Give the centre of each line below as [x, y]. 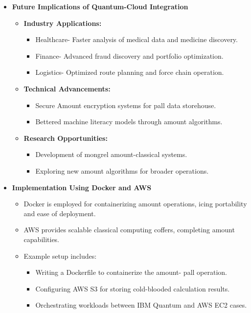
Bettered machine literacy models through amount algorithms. [129, 122]
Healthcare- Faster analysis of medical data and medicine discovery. [137, 39]
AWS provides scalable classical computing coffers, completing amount [129, 230]
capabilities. [42, 239]
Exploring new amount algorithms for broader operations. [122, 170]
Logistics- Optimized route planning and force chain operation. [130, 72]
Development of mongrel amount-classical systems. [111, 154]
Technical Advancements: [67, 88]
